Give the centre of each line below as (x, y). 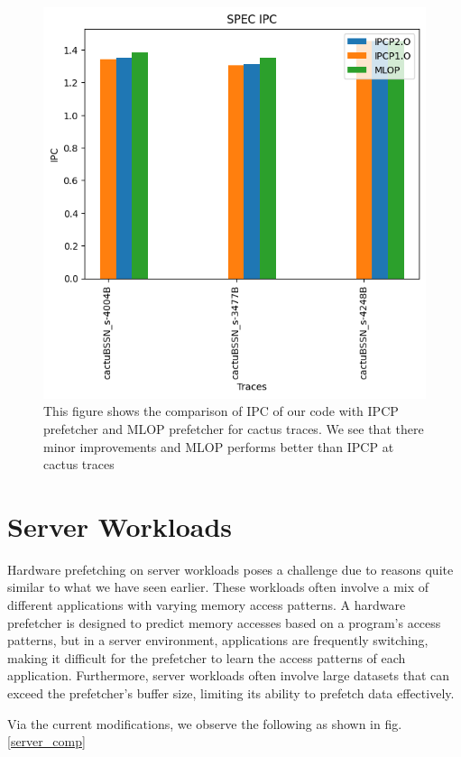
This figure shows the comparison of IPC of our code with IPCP (221, 411)
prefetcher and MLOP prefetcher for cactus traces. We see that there (234, 428)
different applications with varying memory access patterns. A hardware (207, 605)
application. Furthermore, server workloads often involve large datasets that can (229, 675)
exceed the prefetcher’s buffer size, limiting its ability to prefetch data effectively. (231, 692)
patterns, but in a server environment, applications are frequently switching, (218, 640)
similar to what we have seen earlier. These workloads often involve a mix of (218, 587)
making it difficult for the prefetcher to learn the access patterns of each (207, 657)
